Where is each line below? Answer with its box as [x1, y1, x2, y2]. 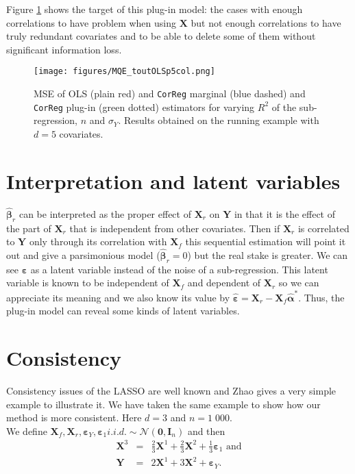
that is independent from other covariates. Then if [69, 221, 280, 235]
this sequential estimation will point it [185, 234, 346, 249]
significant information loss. [6, 42, 122, 56]
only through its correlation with [29, 234, 167, 249]
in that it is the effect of [234, 206, 336, 221]
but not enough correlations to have [191, 15, 341, 29]
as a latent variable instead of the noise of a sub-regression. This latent [30, 262, 328, 276]
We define [6, 423, 47, 438]
